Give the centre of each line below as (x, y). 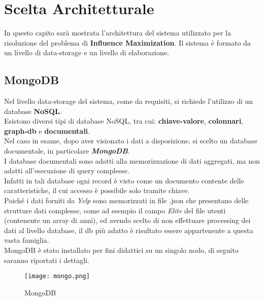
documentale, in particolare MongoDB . (67, 151)
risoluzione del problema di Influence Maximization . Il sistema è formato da (127, 42)
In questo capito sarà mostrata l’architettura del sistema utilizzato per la (118, 33)
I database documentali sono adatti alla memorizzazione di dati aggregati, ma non (132, 160)
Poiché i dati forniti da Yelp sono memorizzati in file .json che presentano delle (126, 200)
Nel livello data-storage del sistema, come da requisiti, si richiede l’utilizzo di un (129, 101)
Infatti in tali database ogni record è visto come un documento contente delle (124, 180)
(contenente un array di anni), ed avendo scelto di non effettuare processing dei (127, 220)
